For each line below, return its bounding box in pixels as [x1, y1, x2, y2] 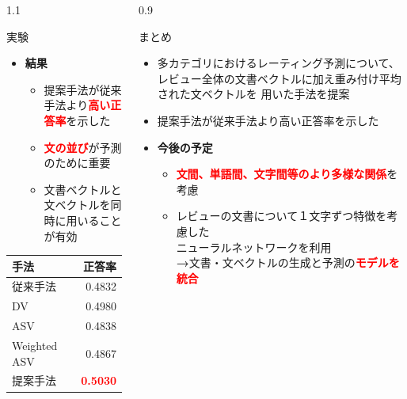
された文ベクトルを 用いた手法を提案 [157, 85, 350, 102]
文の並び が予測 [44, 139, 122, 155]
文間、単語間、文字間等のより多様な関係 [176, 165, 387, 182]
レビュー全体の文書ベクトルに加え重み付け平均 [157, 70, 401, 86]
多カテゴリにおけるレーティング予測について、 [157, 55, 400, 71]
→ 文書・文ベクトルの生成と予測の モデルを [176, 254, 400, 271]
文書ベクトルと [44, 180, 122, 197]
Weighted [12, 337, 58, 353]
